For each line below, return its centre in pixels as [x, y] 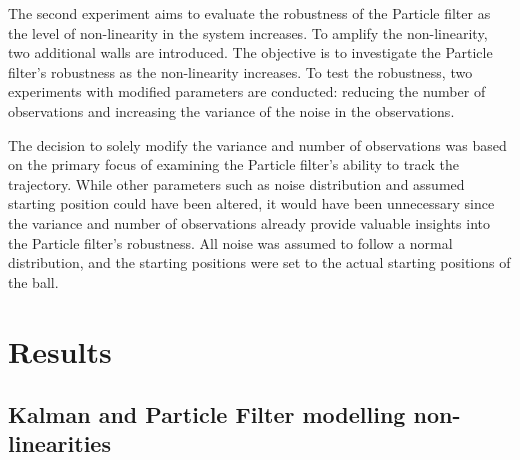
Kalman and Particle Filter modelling [207, 414]
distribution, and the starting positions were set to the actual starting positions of [259, 262]
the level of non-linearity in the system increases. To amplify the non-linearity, [248, 32]
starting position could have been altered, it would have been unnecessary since [251, 203]
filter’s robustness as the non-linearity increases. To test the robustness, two [240, 71]
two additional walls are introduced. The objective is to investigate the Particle [250, 52]
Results [60, 350]
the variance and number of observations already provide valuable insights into [249, 222]
